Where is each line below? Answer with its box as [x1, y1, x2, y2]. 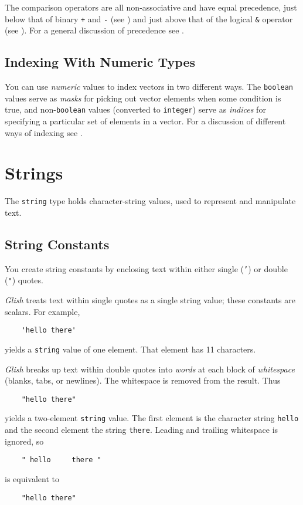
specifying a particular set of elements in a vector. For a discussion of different [5, 114, 286, 127]
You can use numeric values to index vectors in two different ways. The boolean [5, 80, 293, 93]
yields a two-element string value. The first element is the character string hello [5, 412, 299, 424]
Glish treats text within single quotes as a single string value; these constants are [5, 294, 295, 306]
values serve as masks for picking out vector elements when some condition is [5, 91, 281, 104]
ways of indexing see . [5, 126, 83, 138]
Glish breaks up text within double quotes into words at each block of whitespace [5, 362, 295, 375]
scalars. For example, [5, 305, 80, 317]
